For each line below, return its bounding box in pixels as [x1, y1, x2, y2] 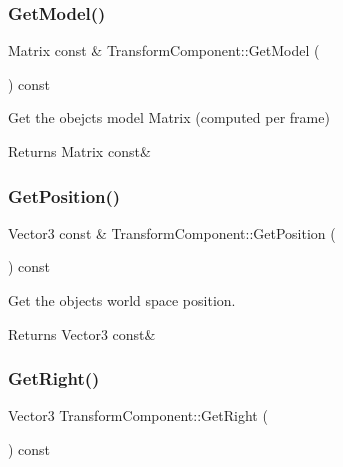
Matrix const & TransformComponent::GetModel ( [8, 40, 320, 61]
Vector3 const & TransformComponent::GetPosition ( [8, 222, 336, 243]
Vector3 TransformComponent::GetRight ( [8, 405, 268, 426]
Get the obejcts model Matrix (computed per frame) [8, 107, 330, 128]
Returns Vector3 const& [8, 323, 156, 344]
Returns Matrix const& [8, 141, 151, 161]
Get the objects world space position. [8, 290, 236, 310]
